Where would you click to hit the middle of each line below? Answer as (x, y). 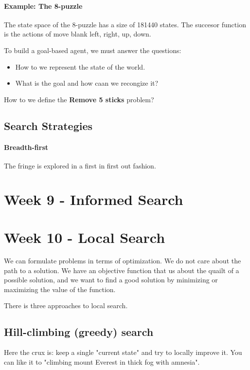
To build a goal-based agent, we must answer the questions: (93, 50)
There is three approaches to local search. (66, 305)
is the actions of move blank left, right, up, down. (78, 34)
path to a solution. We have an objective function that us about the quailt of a (122, 270)
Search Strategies (48, 125)
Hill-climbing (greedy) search (79, 332)
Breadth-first (26, 147)
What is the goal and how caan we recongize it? (87, 83)
